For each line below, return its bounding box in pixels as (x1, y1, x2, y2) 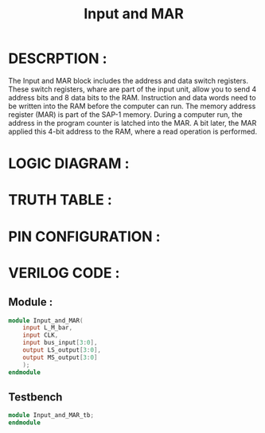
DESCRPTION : (8, 49, 107, 68)
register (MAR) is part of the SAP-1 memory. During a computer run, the (8, 109, 243, 119)
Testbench (8, 390, 63, 404)
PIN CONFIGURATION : (8, 228, 161, 245)
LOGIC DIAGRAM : (8, 154, 130, 173)
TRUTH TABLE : (8, 191, 113, 209)
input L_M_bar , (22, 324, 73, 332)
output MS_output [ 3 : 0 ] (22, 353, 98, 361)
